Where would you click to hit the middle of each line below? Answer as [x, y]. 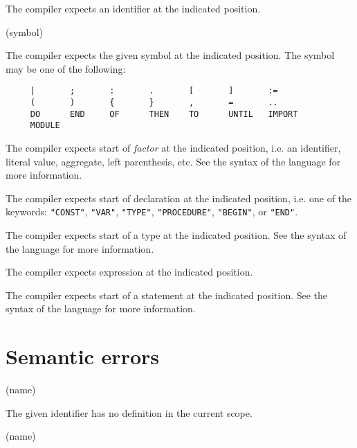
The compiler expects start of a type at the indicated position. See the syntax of [176, 235]
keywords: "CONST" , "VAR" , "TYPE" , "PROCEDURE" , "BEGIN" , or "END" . [152, 212]
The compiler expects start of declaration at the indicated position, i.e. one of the [179, 198]
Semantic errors [82, 356]
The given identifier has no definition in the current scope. [129, 412]
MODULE [45, 126]
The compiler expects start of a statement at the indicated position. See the [167, 295]
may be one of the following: [66, 68]
